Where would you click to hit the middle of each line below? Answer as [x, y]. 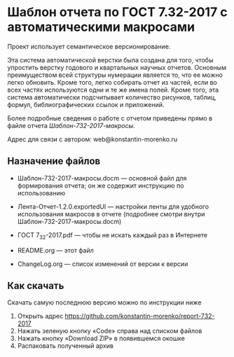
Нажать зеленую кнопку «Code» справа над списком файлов [110, 331]
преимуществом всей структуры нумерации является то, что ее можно [115, 75]
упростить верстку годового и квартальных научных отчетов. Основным [117, 67]
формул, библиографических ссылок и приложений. [86, 104]
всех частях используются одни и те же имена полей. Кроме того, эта [113, 90]
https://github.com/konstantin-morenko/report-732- [140, 316]
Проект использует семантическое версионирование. [89, 46]
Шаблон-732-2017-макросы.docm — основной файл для [102, 178]
